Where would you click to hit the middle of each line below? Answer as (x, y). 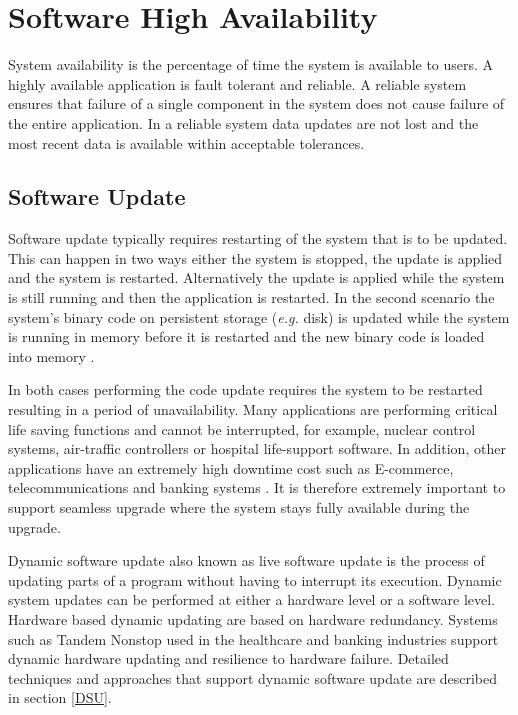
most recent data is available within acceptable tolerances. (186, 142)
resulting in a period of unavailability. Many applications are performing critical (253, 409)
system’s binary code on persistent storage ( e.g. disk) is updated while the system (259, 316)
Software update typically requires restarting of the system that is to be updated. (258, 238)
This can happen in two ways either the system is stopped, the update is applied (255, 257)
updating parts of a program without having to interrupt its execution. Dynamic (255, 579)
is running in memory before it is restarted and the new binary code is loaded (246, 336)
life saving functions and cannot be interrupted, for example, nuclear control (242, 428)
